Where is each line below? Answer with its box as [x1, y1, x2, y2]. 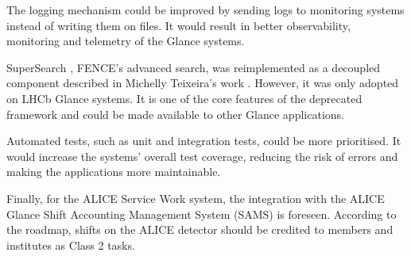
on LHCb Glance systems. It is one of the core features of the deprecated [6, 90, 363, 106]
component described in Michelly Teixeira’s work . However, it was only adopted [6, 75, 399, 91]
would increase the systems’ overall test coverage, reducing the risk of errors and [6, 147, 398, 164]
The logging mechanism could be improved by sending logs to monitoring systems [6, 2, 405, 17]
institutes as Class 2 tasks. [6, 236, 135, 253]
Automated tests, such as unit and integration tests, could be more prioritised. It [6, 132, 401, 149]
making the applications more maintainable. [6, 163, 221, 180]
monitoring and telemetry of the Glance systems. [6, 32, 245, 49]
